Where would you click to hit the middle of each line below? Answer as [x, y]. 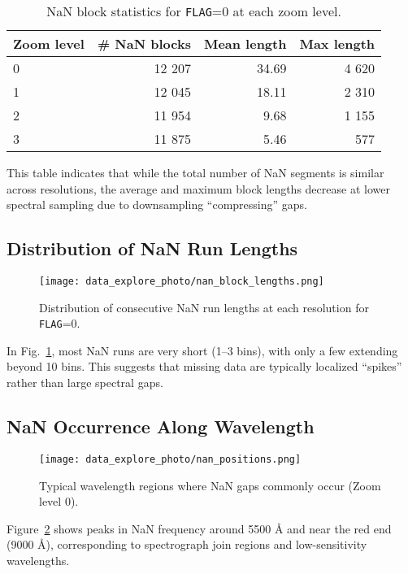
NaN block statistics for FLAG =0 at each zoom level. [194, 11]
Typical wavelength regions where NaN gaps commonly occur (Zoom [210, 485]
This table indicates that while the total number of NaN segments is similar [195, 172]
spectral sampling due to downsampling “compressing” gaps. [157, 204]
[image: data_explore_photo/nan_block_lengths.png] [182, 281]
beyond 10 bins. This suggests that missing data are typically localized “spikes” [204, 366]
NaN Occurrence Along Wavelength [161, 426]
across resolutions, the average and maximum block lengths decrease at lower [198, 188]
